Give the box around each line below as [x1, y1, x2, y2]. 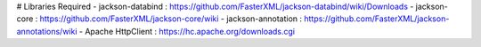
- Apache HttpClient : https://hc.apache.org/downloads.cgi [78, 26, 296, 36]
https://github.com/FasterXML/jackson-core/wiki [39, 13, 219, 24]
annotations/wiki [16, 26, 77, 36]
